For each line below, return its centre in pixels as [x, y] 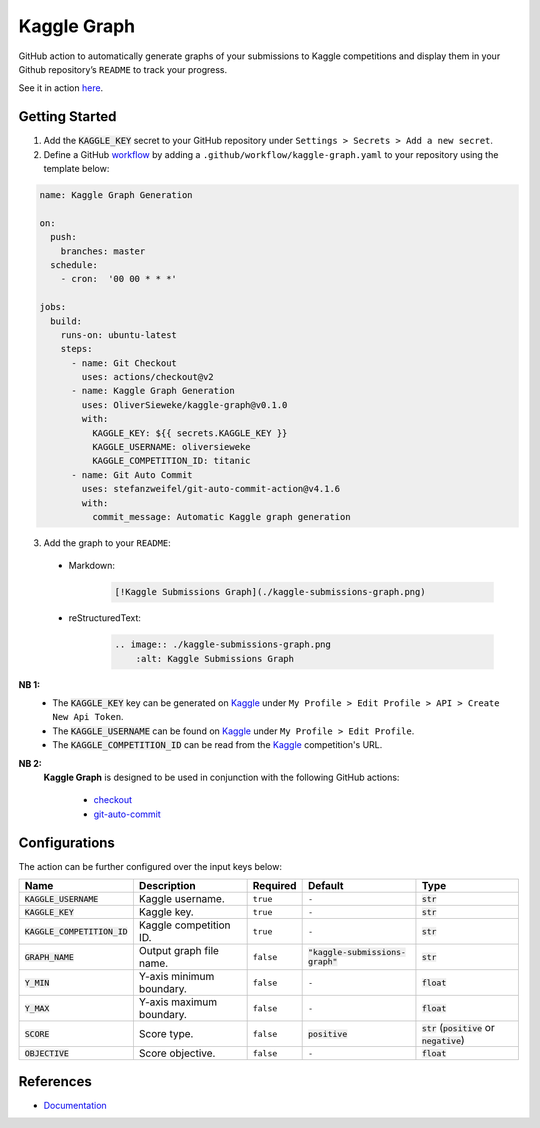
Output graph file [179, 951]
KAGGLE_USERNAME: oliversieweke [171, 447]
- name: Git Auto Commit [132, 474]
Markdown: [91, 566]
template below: [76, 169]
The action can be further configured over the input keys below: [150, 866]
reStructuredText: [105, 618]
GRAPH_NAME [49, 956]
